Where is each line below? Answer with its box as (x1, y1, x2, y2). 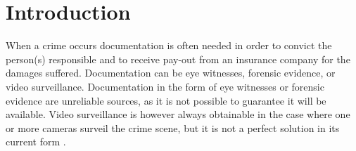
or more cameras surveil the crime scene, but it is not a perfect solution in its (6, 120, 340, 135)
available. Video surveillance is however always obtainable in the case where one (6, 107, 350, 122)
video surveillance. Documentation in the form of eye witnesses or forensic (6, 79, 324, 93)
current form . (6, 134, 66, 149)
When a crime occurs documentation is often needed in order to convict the (6, 38, 332, 53)
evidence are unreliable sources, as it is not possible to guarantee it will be (6, 93, 326, 107)
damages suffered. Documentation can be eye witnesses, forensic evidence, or (6, 65, 336, 80)
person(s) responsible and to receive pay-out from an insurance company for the (6, 51, 350, 66)
